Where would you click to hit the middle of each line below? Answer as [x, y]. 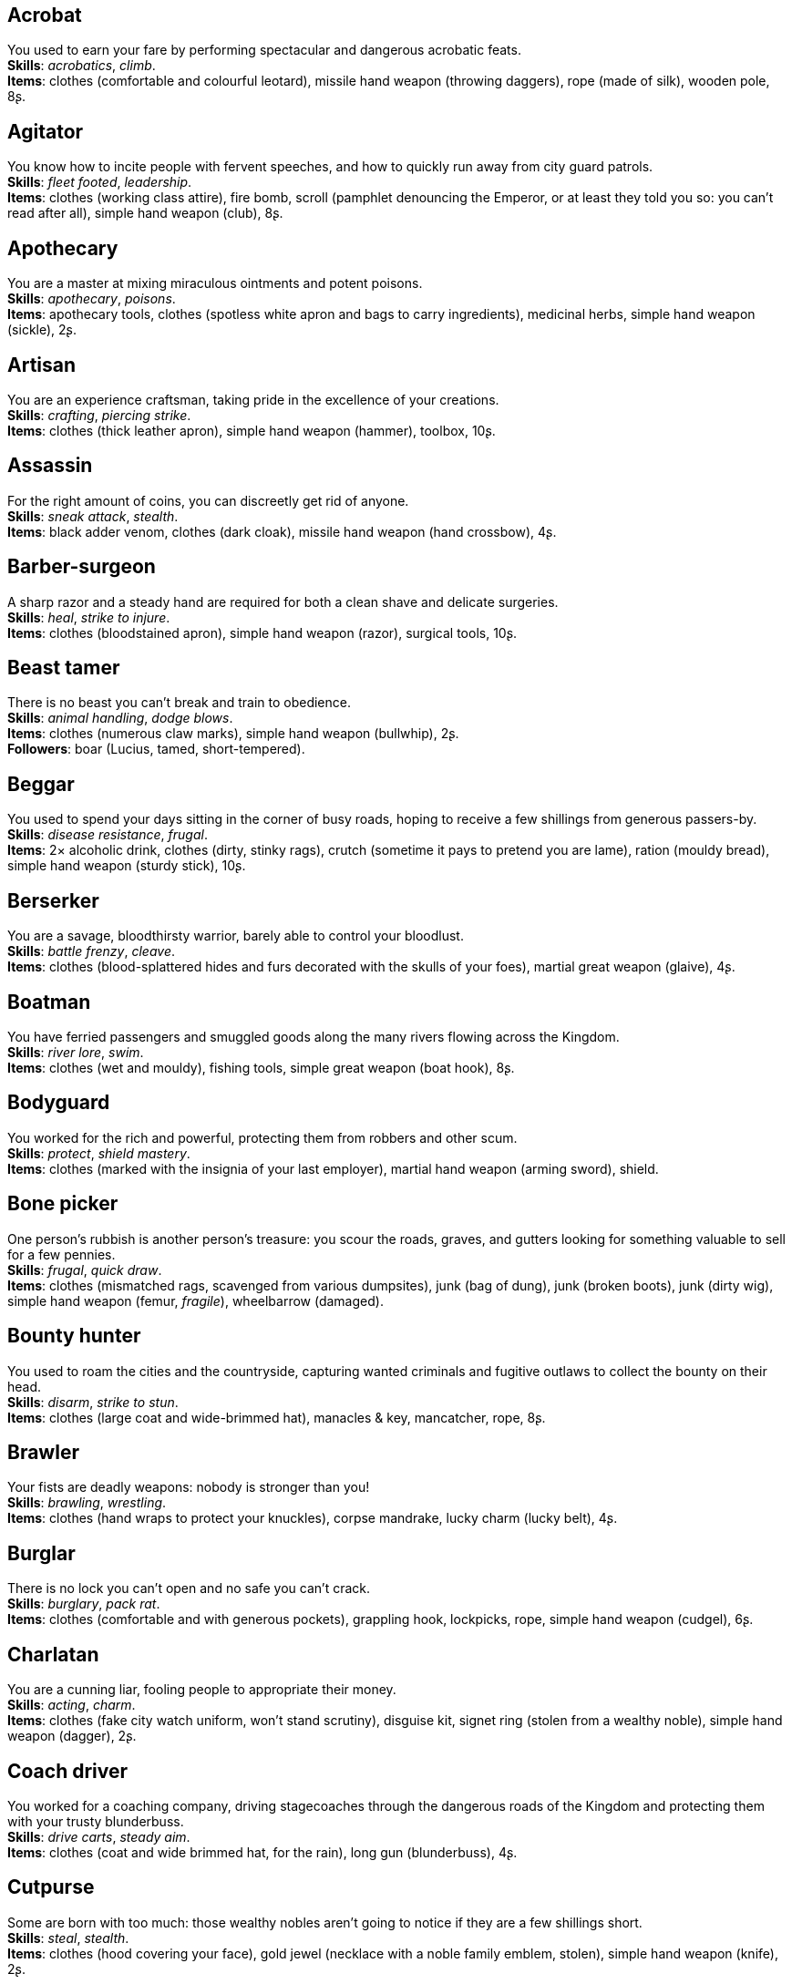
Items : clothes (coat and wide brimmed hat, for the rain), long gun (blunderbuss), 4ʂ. [262, 1852]
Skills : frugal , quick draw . [85, 1270]
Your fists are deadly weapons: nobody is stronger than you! [189, 1487]
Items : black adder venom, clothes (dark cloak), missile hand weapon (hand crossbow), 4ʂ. [282, 531]
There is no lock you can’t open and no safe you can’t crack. [189, 1588]
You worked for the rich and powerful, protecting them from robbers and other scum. [262, 1137]
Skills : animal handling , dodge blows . [120, 718]
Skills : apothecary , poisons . [92, 299]
